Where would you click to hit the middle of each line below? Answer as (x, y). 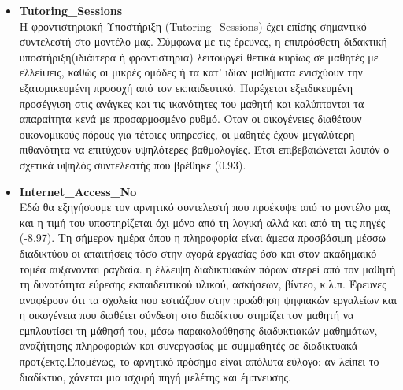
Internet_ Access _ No (78, 191)
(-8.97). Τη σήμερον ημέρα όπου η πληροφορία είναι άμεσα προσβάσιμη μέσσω (202, 238)
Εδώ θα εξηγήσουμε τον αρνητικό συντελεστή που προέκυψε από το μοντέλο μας (205, 207)
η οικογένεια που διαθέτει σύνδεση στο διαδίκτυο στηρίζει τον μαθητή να (187, 315)
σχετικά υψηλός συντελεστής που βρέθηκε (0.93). (133, 164)
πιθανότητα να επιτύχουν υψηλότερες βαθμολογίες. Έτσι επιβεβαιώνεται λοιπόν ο (204, 149)
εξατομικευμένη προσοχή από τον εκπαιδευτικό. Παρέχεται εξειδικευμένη (186, 87)
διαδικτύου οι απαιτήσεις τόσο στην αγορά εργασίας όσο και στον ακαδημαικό (198, 253)
